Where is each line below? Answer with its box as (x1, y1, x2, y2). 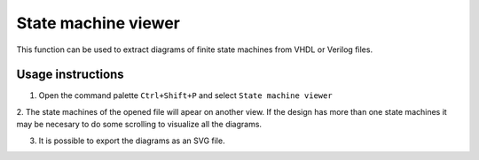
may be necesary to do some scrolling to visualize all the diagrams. (16, 119, 262, 130)
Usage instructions (16, 67, 124, 82)
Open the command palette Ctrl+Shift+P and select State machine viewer (38, 90, 333, 101)
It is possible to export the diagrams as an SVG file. (38, 135, 225, 146)
